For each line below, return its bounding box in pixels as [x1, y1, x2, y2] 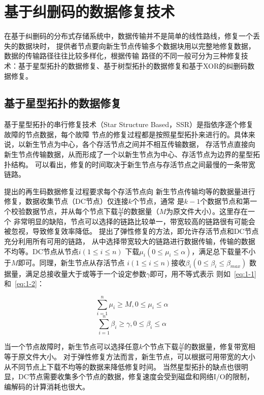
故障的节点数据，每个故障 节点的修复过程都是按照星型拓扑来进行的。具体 [4, 129, 248, 139]
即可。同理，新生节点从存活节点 [18, 257, 125, 267]
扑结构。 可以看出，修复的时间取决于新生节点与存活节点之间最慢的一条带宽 [4, 159, 255, 169]
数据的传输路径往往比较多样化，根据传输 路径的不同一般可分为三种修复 [4, 50, 241, 61]
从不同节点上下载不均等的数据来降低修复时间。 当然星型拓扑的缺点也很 [4, 361, 241, 372]
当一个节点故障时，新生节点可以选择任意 [4, 341, 139, 352]
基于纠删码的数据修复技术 [4, 1, 175, 22]
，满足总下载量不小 [191, 246, 256, 256]
